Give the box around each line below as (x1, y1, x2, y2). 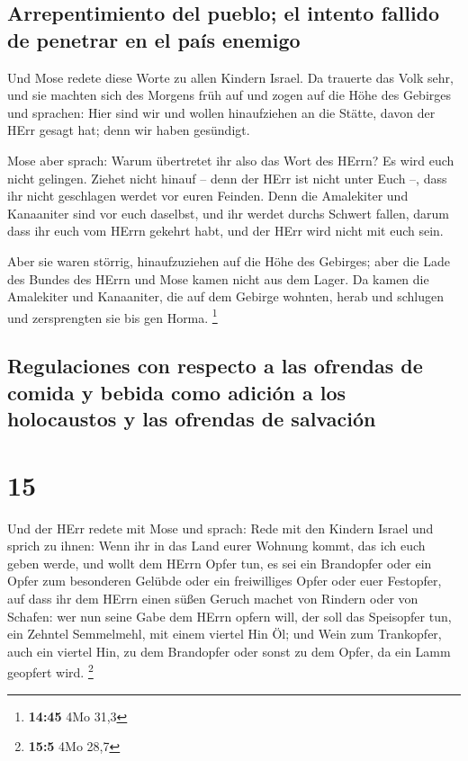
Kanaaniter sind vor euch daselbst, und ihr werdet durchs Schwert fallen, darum (7, 203, 450, 222)
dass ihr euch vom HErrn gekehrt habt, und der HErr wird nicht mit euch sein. (7, 221, 444, 240)
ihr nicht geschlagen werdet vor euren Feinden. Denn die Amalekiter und (7, 186, 409, 205)
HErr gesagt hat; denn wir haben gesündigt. (7, 121, 250, 139)
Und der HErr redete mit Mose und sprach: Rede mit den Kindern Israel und (7, 518, 434, 537)
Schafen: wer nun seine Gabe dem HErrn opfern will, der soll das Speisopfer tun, (7, 606, 452, 625)
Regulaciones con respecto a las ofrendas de (7, 352, 423, 380)
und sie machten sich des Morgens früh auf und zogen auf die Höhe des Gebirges (7, 85, 451, 104)
